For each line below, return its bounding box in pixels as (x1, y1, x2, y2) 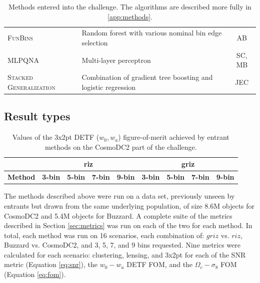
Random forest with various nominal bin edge (81, 27, 222, 38)
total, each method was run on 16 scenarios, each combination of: (4, 230, 204, 240)
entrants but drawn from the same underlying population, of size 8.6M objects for (4, 200, 255, 211)
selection (81, 37, 108, 48)
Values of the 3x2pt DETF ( (12, 132, 99, 142)
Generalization (7, 81, 55, 92)
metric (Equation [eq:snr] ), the (4, 259, 98, 270)
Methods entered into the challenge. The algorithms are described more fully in (8, 1, 251, 11)
